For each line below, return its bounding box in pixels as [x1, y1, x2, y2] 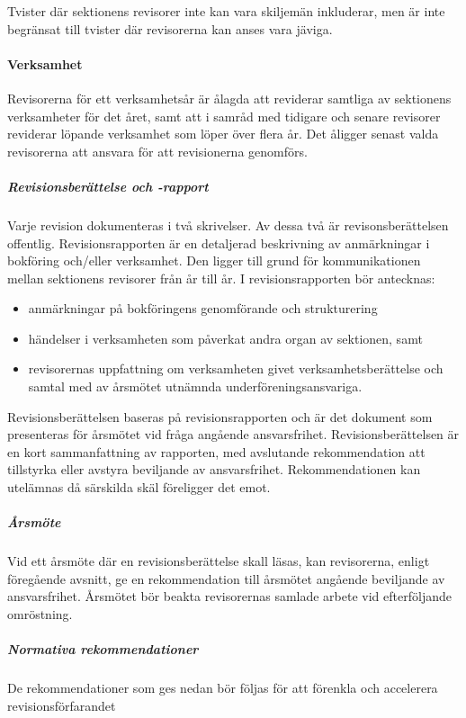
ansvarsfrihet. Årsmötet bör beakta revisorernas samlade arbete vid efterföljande [7, 587, 452, 606]
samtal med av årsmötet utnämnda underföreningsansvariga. [28, 377, 363, 396]
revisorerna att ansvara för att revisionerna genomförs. [7, 141, 308, 160]
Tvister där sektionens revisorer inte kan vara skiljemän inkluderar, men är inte [7, 2, 445, 20]
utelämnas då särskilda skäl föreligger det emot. [7, 478, 271, 497]
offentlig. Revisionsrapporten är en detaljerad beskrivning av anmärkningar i [7, 233, 430, 252]
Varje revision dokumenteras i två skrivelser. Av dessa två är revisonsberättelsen [7, 215, 449, 234]
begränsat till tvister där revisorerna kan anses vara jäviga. [7, 19, 333, 38]
